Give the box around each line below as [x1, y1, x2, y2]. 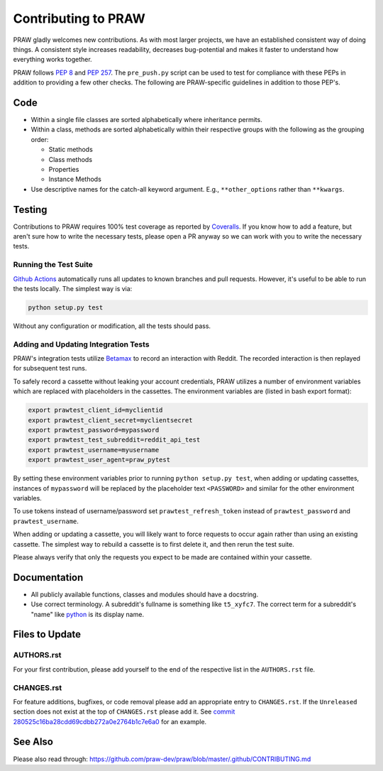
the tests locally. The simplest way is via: [13, 284, 133, 292]
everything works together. [13, 55, 92, 64]
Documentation [13, 572, 84, 584]
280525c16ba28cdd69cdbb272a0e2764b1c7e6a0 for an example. [13, 717, 207, 726]
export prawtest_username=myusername [28, 446, 160, 454]
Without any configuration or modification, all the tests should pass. [13, 322, 211, 330]
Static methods [48, 146, 94, 154]
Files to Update [13, 628, 82, 640]
